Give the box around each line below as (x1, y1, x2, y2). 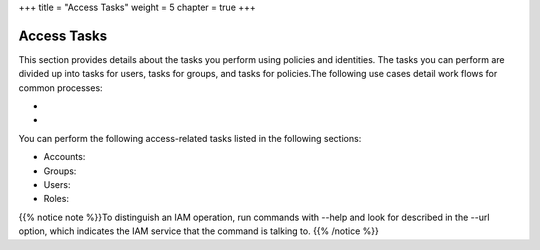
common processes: (18, 81, 104, 94)
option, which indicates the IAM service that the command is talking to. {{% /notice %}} (18, 225, 379, 237)
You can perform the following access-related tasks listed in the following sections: (18, 132, 362, 144)
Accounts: (43, 151, 86, 163)
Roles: (43, 193, 70, 205)
